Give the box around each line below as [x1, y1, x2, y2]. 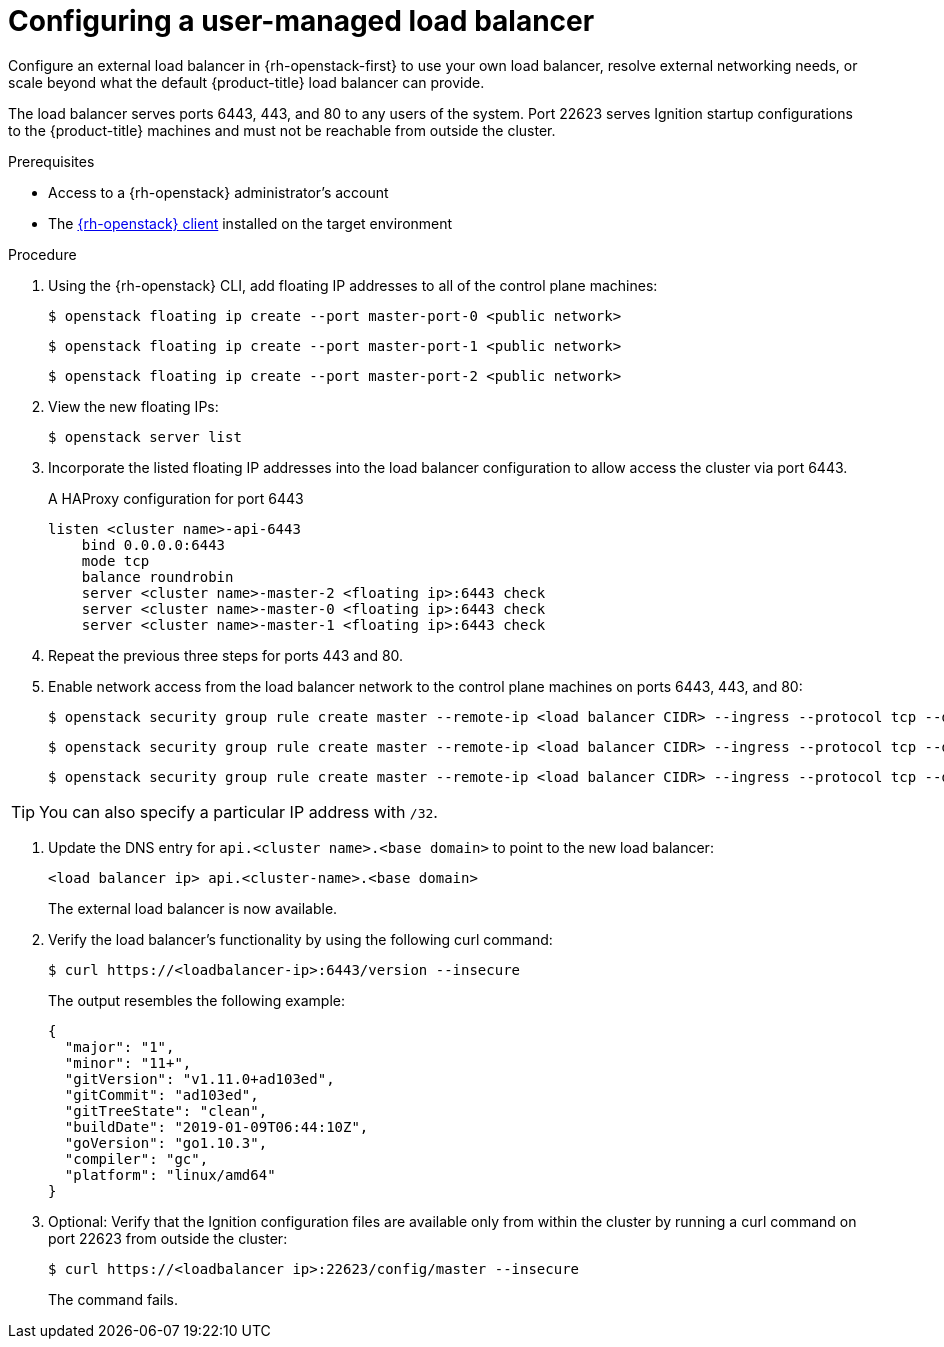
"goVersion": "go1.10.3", [64, 1134, 268, 1151]
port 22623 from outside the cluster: [48, 1229, 288, 1247]
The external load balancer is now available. [48, 899, 338, 917]
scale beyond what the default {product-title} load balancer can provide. [8, 73, 485, 91]
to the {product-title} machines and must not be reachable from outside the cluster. [8, 121, 556, 139]
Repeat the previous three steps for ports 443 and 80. [48, 646, 404, 664]
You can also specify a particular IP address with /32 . [39, 801, 438, 822]
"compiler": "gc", [64, 1150, 209, 1167]
